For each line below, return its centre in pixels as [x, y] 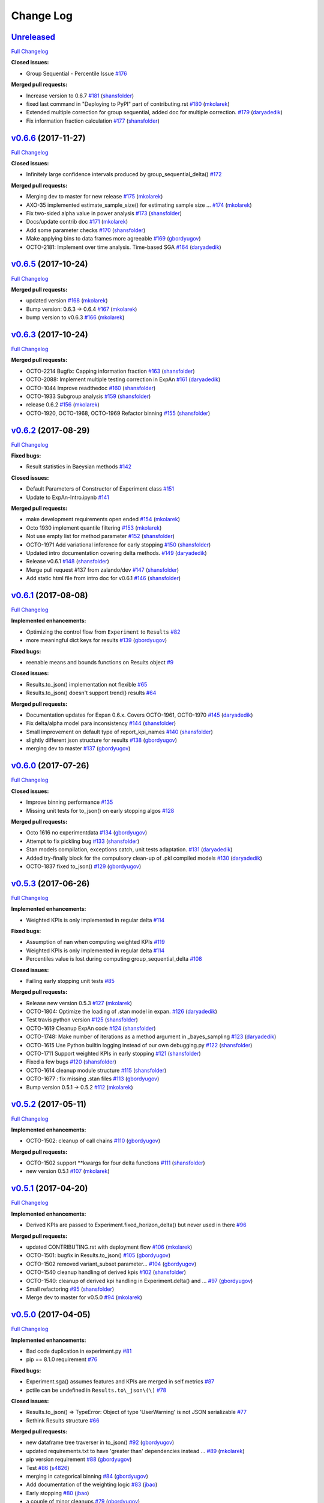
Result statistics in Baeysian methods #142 [79, 467]
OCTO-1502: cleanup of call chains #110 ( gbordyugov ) [93, 1141]
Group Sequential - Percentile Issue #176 [76, 73]
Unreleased [33, 37]
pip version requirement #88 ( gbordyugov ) [79, 1459]
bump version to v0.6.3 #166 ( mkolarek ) [75, 317]
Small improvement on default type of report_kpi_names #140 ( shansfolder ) [119, 732]
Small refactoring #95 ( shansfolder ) [70, 1289]
